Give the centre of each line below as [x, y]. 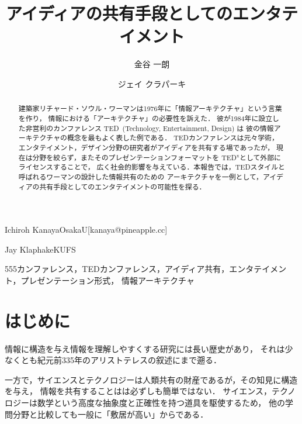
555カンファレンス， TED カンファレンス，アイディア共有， [117, 269]
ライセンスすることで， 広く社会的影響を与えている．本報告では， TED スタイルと [152, 167]
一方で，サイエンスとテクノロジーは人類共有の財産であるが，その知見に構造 [151, 379]
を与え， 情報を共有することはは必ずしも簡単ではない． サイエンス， [138, 391]
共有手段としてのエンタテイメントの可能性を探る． [123, 186]
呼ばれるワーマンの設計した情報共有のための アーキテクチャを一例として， [140, 176]
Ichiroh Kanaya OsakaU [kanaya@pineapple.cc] [86, 230]
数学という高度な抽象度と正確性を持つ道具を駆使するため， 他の [161, 403]
